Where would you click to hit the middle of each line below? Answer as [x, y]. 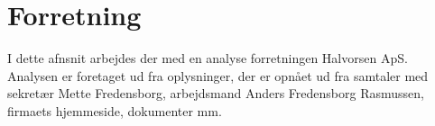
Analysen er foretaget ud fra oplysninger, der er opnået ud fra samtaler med [218, 75]
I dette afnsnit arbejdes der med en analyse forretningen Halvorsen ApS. [208, 58]
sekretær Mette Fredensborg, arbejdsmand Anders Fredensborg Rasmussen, [216, 93]
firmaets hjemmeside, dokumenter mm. [115, 110]
